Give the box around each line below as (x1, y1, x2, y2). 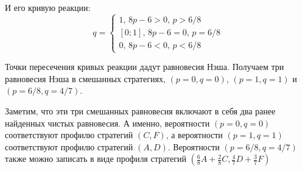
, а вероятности (166, 128, 223, 141)
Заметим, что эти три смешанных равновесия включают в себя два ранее (5, 104, 276, 117)
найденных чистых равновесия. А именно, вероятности (5, 116, 210, 129)
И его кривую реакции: (5, 1, 91, 13)
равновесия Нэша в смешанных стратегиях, (5, 72, 166, 85)
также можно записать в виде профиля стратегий (5, 152, 186, 165)
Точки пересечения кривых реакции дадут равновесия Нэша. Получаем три (5, 60, 284, 73)
